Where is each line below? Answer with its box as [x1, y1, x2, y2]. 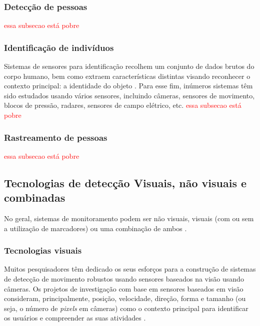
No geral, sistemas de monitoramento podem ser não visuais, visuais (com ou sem [4, 213, 254, 223]
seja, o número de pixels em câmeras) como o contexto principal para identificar [4, 303, 248, 313]
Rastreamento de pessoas [4, 131, 107, 143]
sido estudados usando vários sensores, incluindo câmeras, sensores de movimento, [4, 90, 255, 100]
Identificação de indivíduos [4, 41, 114, 53]
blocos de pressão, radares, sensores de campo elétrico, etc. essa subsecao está [4, 100, 241, 110]
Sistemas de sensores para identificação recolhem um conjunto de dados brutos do [4, 61, 254, 71]
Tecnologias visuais [4, 244, 82, 257]
